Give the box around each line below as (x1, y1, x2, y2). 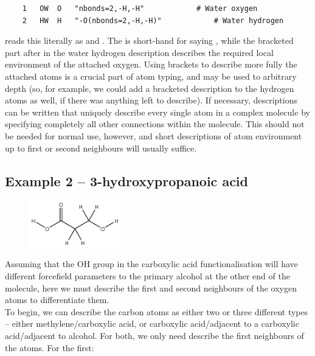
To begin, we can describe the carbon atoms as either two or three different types (5, 305, 308, 318)
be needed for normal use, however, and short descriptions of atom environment (5, 129, 302, 142)
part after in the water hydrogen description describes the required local (5, 46, 274, 58)
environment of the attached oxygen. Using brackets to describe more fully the (5, 58, 297, 71)
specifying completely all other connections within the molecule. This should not (5, 117, 305, 130)
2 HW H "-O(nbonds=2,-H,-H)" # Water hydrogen (22, 16, 284, 25)
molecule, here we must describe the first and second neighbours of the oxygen (5, 281, 297, 294)
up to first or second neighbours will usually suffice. (5, 141, 197, 154)
